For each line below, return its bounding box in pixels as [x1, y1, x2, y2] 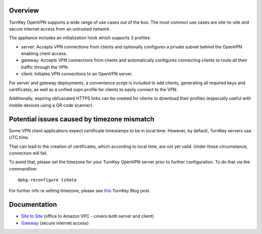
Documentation [9, 201, 57, 209]
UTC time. [9, 135, 29, 140]
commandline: [9, 166, 37, 172]
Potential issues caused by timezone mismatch [9, 115, 155, 123]
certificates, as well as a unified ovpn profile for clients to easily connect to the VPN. [9, 87, 178, 93]
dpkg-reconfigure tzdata [17, 177, 77, 183]
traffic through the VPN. [21, 64, 69, 70]
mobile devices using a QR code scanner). [9, 102, 94, 108]
